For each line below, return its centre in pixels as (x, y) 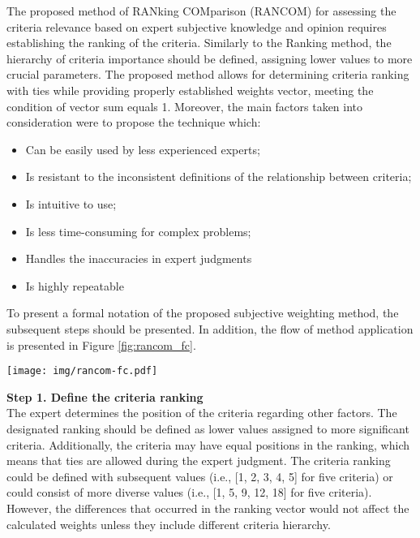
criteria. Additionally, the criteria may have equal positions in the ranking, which (208, 444)
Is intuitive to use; (71, 203)
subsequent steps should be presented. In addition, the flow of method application (210, 328)
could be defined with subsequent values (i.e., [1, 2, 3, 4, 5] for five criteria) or (200, 476)
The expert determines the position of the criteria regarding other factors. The (202, 413)
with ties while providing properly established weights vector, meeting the (190, 90)
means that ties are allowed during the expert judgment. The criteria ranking (199, 461)
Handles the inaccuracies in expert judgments (139, 258)
